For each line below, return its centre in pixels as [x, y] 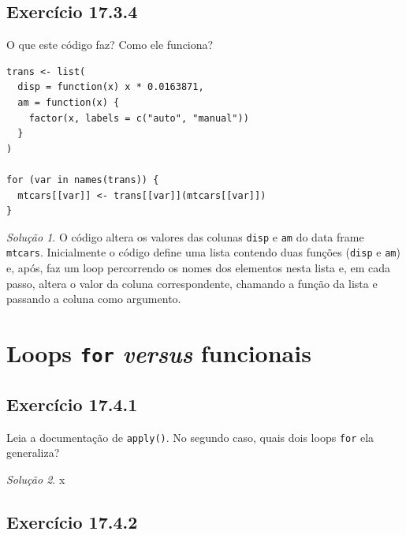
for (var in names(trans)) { [83, 180]
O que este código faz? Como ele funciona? [110, 45]
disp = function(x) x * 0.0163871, [111, 87]
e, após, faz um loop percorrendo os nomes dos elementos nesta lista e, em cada [199, 268]
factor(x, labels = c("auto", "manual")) [139, 118]
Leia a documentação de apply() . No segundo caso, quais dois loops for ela [190, 437]
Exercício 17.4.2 [72, 521]
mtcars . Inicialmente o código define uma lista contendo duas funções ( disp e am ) [203, 252]
